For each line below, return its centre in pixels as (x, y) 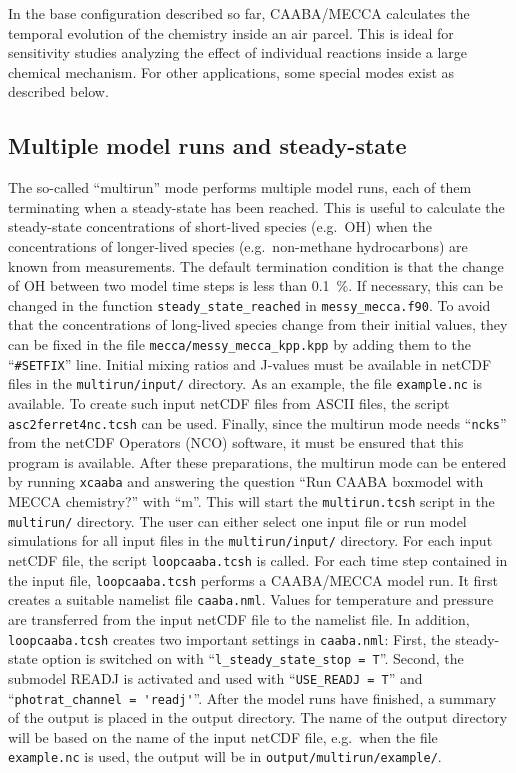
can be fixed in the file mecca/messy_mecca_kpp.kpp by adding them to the (239, 343)
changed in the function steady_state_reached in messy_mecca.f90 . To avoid (249, 304)
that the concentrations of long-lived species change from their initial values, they (258, 324)
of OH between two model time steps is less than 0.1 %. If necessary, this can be (255, 285)
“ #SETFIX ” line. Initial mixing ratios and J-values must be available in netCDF (250, 363)
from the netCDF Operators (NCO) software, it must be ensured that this (236, 442)
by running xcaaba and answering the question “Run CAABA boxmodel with (246, 481)
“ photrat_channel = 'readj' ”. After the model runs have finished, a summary (252, 697)
